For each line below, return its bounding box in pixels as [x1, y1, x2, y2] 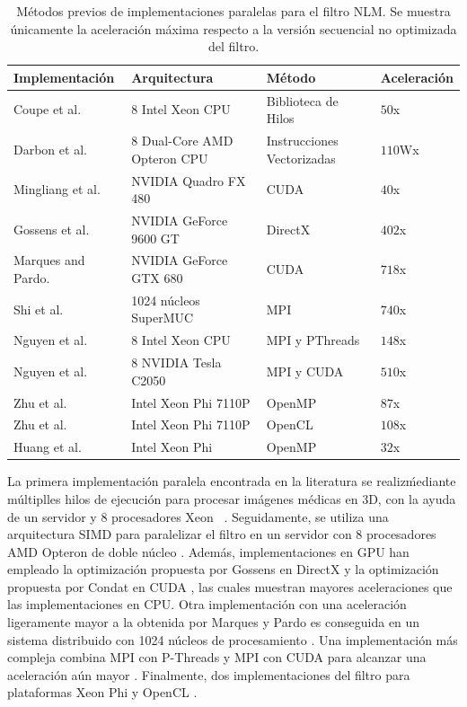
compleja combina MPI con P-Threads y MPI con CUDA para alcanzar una [7, 648, 427, 667]
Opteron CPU [131, 148, 208, 167]
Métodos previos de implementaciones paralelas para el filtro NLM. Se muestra [16, 2, 451, 20]
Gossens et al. [13, 219, 90, 238]
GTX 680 [131, 268, 183, 287]
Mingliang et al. [13, 180, 101, 199]
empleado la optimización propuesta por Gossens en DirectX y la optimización [7, 560, 439, 579]
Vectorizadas [266, 148, 336, 167]
